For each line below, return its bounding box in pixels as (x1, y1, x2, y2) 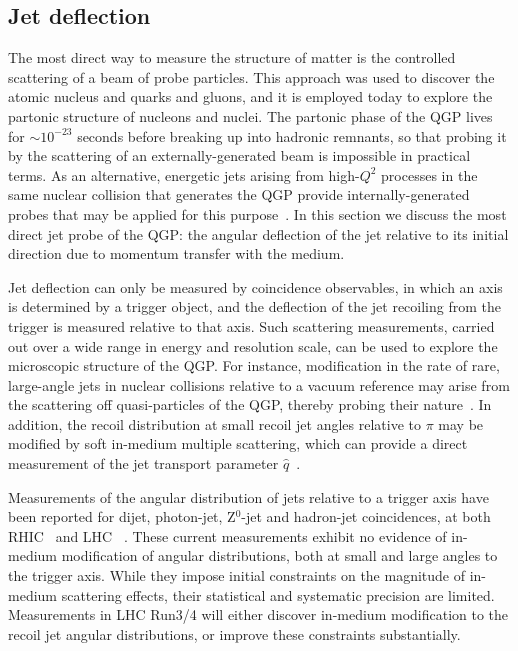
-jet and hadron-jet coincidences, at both (241, 506, 491, 527)
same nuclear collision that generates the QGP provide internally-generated (8, 184, 470, 205)
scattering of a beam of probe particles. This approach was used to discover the (8, 66, 495, 87)
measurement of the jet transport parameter (8, 453, 279, 474)
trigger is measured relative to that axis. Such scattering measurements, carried (8, 315, 495, 336)
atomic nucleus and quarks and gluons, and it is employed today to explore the (8, 86, 493, 107)
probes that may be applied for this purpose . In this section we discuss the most (8, 203, 507, 224)
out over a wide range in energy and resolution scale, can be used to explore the (8, 335, 498, 356)
